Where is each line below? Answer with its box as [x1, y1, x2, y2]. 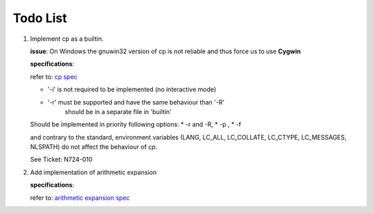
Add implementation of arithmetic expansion [30, 168, 157, 176]
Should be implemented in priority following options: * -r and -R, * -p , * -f [30, 120, 242, 129]
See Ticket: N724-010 [30, 156, 93, 164]
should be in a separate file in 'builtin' [64, 107, 172, 115]
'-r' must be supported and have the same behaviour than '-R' [47, 98, 225, 106]
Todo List [12, 10, 67, 26]
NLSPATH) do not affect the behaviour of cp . [30, 142, 158, 151]
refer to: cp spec [30, 73, 78, 81]
